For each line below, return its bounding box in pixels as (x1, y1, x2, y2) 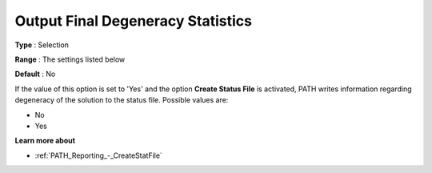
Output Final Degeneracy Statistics (14, 12, 252, 30)
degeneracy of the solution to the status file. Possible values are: (14, 95, 229, 105)
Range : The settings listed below (14, 54, 126, 64)
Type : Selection (14, 40, 70, 50)
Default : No (14, 69, 56, 79)
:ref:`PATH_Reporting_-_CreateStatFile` (34, 151, 163, 160)
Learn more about (14, 136, 76, 146)
